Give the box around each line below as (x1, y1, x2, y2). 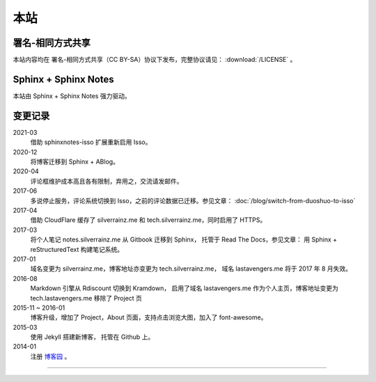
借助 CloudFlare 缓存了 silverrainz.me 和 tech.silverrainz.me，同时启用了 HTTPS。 (30, 216, 267, 224)
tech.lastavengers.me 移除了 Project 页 (30, 294, 143, 302)
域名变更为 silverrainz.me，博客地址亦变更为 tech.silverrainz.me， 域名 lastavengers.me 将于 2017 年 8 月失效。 (30, 264, 352, 273)
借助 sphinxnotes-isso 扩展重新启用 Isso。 (30, 138, 152, 146)
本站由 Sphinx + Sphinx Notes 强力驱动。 (13, 91, 132, 100)
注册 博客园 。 (30, 352, 71, 360)
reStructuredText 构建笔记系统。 (30, 245, 124, 253)
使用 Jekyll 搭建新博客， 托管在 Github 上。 (30, 333, 155, 341)
